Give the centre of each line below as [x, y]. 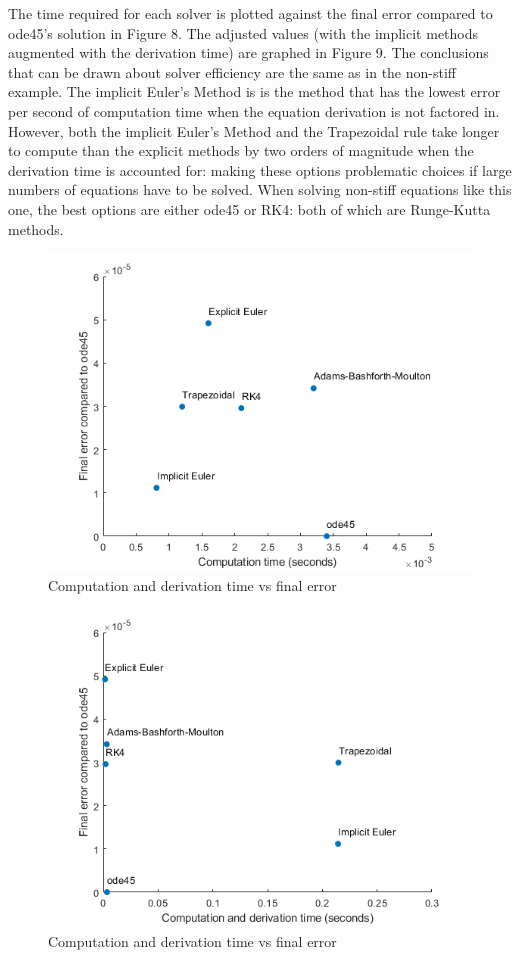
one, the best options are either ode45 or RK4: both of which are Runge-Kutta [249, 208]
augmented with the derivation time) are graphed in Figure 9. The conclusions [248, 52]
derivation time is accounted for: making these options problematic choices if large [260, 169]
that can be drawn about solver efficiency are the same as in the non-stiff [232, 71]
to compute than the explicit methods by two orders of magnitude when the [241, 150]
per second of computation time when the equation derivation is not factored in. [254, 110]
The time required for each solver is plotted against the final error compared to [250, 13]
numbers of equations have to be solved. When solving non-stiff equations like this [260, 189]
